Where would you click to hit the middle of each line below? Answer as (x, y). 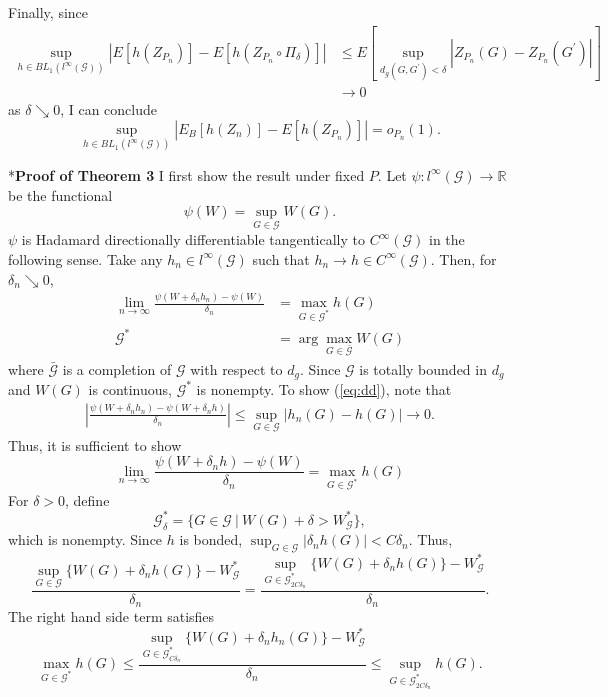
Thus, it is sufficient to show (95, 444)
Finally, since (48, 12)
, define (87, 499)
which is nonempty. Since (85, 539)
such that (281, 258)
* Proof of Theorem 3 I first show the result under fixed (186, 174)
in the (446, 239)
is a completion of (117, 368)
